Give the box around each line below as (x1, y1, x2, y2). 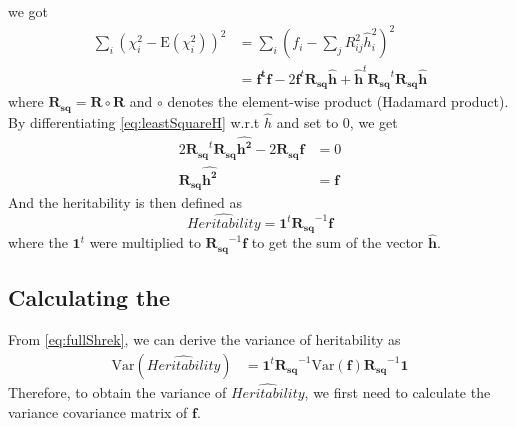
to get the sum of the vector (251, 232, 424, 253)
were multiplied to (89, 232, 201, 253)
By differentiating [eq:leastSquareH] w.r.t (8, 112, 260, 132)
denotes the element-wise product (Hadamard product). (167, 91, 509, 112)
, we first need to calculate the (304, 381, 491, 402)
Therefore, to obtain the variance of (8, 381, 227, 402)
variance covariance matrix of (8, 401, 188, 422)
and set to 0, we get (276, 112, 398, 132)
